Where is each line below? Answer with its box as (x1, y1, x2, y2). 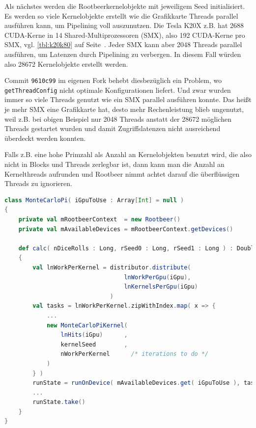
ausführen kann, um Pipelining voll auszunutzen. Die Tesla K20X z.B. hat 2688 (4, 20, 244, 30)
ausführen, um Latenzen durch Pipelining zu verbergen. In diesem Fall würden (4, 49, 241, 59)
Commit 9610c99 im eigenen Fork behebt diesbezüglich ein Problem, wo (4, 75, 222, 85)
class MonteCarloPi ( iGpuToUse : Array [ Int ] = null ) (4, 196, 184, 204)
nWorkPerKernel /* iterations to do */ (60, 350, 209, 358)
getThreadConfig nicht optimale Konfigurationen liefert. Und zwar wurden (4, 84, 231, 95)
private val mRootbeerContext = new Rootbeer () (18, 216, 181, 223)
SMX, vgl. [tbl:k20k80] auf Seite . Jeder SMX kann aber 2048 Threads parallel (4, 39, 242, 50)
